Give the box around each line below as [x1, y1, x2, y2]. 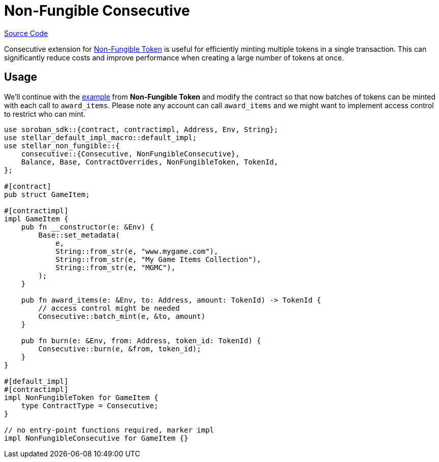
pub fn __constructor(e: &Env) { [21, 222, 154, 231]
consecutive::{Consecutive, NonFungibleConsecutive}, [21, 149, 240, 158]
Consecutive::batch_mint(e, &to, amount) [38, 312, 206, 320]
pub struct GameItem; [4, 190, 90, 199]
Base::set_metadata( [38, 230, 120, 239]
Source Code [4, 28, 48, 38]
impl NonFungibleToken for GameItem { [4, 393, 159, 402]
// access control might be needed [38, 304, 180, 312]
